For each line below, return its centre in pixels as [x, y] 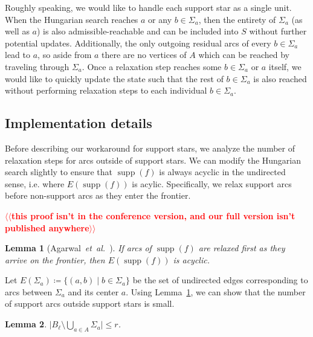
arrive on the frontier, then [55, 259]
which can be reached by [244, 55]
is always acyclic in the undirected [222, 172]
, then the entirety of [237, 19]
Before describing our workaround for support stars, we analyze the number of [150, 148]
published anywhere [47, 227]
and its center [93, 291]
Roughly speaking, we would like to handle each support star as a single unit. [148, 7]
